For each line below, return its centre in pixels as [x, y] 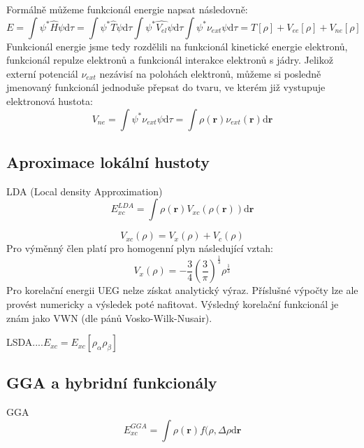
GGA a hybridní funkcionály [112, 383]
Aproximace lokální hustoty [108, 161]
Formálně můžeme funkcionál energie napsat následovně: [127, 9]
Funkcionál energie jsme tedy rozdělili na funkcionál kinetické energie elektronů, [177, 46]
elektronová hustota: [50, 100]
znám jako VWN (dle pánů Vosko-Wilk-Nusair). [109, 317]
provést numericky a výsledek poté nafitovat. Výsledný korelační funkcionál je [173, 303]
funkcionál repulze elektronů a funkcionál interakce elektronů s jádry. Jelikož [170, 60]
